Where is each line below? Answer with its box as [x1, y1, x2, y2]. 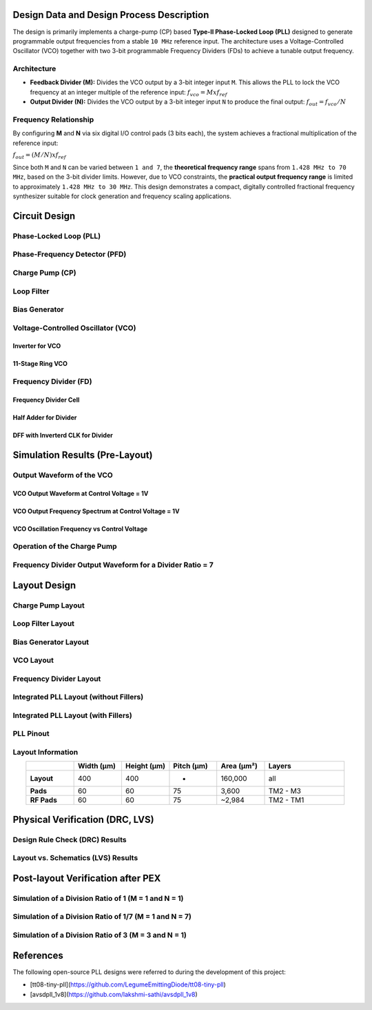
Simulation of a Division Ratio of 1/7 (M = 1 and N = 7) [12, 912, 192, 922]
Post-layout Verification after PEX [12, 872, 161, 884]
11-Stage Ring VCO [12, 360, 68, 368]
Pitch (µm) [173, 761, 208, 771]
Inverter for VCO [12, 342, 61, 350]
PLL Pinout [12, 729, 50, 739]
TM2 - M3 [268, 786, 301, 796]
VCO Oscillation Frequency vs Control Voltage [12, 525, 148, 533]
